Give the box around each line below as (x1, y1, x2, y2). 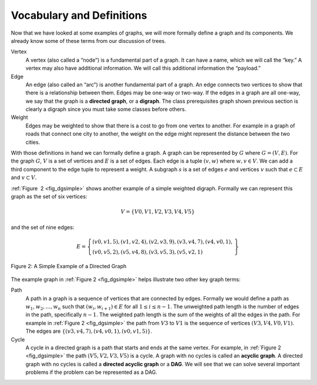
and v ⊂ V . (11, 174, 37, 181)
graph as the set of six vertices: (11, 192, 87, 200)
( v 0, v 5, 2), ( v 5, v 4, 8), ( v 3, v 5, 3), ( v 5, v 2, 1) (92, 248, 203, 255)
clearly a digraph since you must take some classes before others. (25, 106, 187, 113)
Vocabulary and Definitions (11, 9, 147, 22)
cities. (25, 139, 41, 146)
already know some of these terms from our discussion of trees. (11, 37, 167, 44)
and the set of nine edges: (11, 224, 75, 231)
